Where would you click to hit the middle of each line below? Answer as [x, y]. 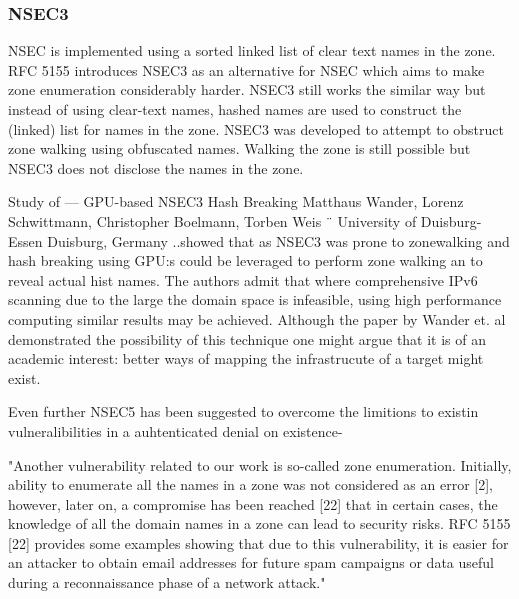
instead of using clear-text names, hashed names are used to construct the [235, 109]
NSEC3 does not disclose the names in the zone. [156, 167]
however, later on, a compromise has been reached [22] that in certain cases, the [253, 503]
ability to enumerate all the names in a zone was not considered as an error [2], [251, 484]
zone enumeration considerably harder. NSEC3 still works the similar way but [247, 89]
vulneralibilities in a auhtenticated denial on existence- [175, 430]
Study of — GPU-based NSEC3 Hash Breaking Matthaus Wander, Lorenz [236, 201]
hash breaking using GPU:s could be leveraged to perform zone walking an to [245, 260]
